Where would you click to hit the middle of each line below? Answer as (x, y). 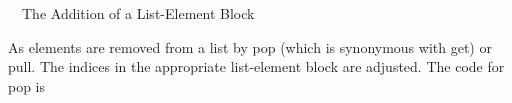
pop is (27, 85)
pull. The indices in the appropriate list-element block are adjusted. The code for (256, 66)
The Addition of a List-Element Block (138, 13)
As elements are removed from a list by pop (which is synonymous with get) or (250, 46)
